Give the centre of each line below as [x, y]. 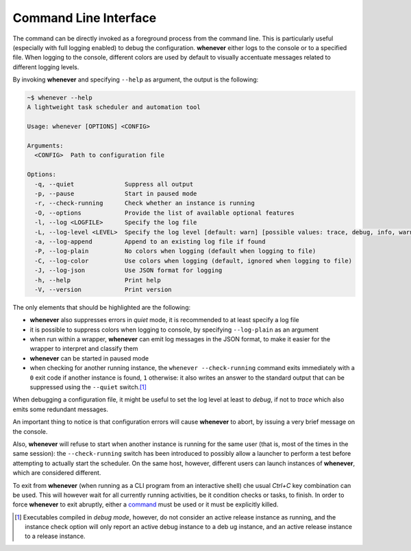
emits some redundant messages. [61, 409]
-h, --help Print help [98, 280]
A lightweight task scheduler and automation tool [114, 107]
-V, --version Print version [103, 289]
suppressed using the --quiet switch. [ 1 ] [88, 387]
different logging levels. [46, 67]
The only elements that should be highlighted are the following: [102, 307]
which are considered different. [57, 473]
